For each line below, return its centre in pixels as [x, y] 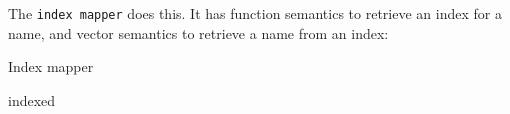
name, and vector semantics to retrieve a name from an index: [198, 32]
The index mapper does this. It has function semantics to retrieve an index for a [255, 13]
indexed [32, 99]
